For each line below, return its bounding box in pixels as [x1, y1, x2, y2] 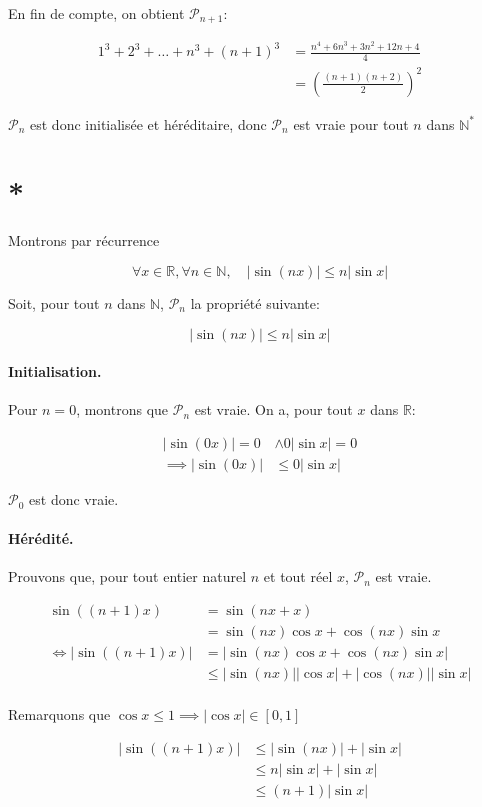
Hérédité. [8, 528, 74, 549]
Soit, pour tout [8, 293, 100, 314]
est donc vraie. [29, 489, 119, 510]
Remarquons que [8, 704, 111, 725]
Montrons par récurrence [8, 230, 160, 251]
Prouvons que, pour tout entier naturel [8, 566, 247, 587]
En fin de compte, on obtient [8, 3, 185, 23]
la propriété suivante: [190, 293, 320, 314]
